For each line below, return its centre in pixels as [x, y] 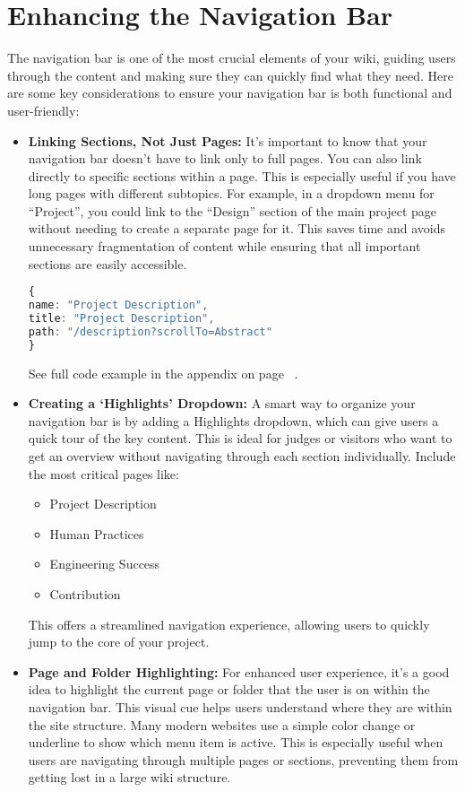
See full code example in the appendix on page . [163, 373]
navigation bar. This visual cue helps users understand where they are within [240, 706]
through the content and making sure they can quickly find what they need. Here [230, 75]
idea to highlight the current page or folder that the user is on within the [229, 689]
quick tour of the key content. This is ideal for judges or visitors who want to [240, 438]
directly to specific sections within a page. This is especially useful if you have [242, 175]
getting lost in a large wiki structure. [129, 777]
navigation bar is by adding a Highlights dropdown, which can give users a [233, 420]
